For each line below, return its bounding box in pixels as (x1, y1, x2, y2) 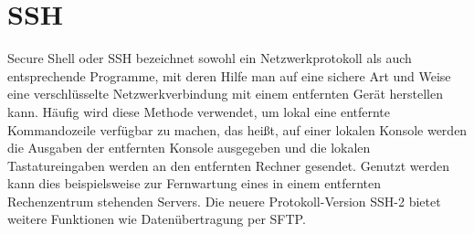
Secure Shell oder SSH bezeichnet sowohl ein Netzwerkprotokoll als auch (7, 48, 412, 68)
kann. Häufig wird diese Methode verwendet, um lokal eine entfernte (7, 101, 391, 121)
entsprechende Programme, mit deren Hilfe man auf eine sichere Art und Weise (7, 66, 451, 85)
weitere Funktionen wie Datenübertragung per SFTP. (7, 209, 306, 229)
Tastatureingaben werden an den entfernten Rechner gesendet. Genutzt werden (7, 155, 450, 175)
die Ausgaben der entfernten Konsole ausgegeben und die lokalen (7, 138, 371, 157)
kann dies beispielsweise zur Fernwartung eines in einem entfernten (7, 174, 382, 193)
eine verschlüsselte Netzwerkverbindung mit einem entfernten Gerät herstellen (7, 84, 443, 103)
